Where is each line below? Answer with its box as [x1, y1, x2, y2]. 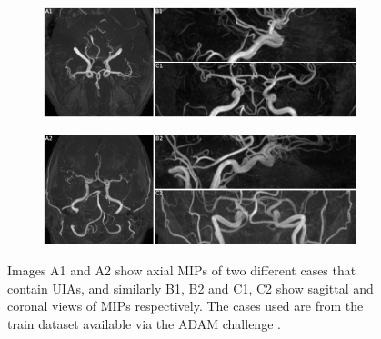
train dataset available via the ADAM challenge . [7, 314, 281, 333]
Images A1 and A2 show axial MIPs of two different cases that [7, 261, 356, 279]
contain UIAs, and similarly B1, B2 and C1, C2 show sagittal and [7, 278, 374, 297]
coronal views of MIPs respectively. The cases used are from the [7, 296, 364, 315]
